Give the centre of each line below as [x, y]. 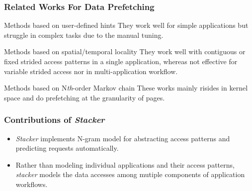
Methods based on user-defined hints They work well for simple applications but [126, 25]
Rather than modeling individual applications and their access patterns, [125, 164]
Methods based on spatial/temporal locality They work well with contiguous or [125, 51]
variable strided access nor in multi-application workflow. [91, 71]
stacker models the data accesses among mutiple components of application [130, 174]
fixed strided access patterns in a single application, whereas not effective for [121, 61]
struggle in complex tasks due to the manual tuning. [84, 35]
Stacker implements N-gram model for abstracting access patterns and [123, 138]
